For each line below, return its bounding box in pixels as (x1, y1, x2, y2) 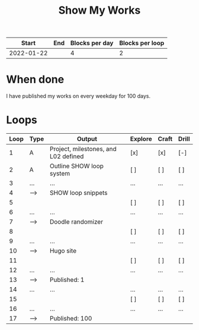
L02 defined (49, 152, 84, 161)
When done (6, 73, 65, 86)
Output (76, 135, 98, 143)
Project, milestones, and (49, 145, 117, 153)
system (49, 169, 70, 178)
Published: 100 (49, 315, 92, 323)
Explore (130, 135, 152, 143)
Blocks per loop (119, 39, 165, 48)
